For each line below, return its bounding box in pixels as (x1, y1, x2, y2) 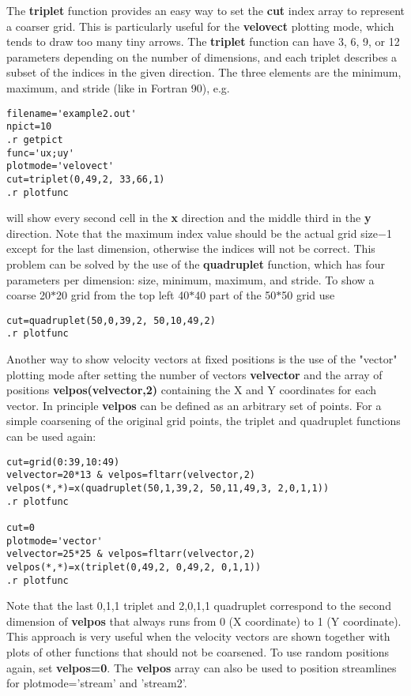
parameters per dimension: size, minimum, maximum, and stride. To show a (6, 271, 375, 288)
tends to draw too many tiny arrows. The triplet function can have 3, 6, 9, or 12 (6, 33, 400, 50)
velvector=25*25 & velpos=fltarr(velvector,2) (6, 548, 255, 560)
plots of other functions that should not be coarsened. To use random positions (6, 643, 390, 660)
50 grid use (281, 287, 335, 303)
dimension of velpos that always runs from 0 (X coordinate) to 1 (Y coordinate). (6, 612, 402, 629)
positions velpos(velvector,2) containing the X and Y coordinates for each (6, 382, 377, 398)
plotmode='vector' (6, 535, 103, 547)
